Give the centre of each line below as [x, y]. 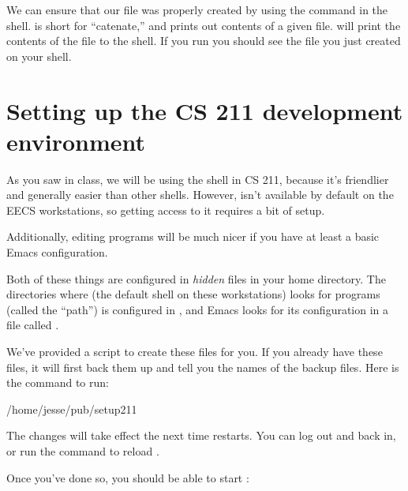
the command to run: [58, 382]
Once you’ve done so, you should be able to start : [128, 477]
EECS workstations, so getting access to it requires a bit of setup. [166, 210]
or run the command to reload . [83, 451]
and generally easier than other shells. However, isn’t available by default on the [200, 195]
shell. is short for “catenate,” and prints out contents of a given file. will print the [204, 25]
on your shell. [39, 56]
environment [76, 141]
